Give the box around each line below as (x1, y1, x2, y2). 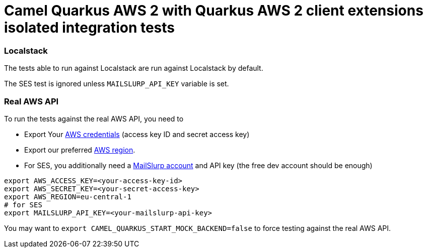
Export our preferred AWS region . (24, 145, 135, 154)
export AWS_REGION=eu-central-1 (4, 192, 131, 201)
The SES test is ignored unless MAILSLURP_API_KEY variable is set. (4, 79, 229, 88)
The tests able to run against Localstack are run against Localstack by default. (4, 64, 263, 73)
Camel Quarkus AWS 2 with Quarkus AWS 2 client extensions (4, 2, 423, 19)
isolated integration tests (4, 19, 175, 36)
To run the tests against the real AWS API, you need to (4, 114, 184, 123)
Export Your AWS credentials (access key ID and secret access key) (24, 130, 250, 139)
